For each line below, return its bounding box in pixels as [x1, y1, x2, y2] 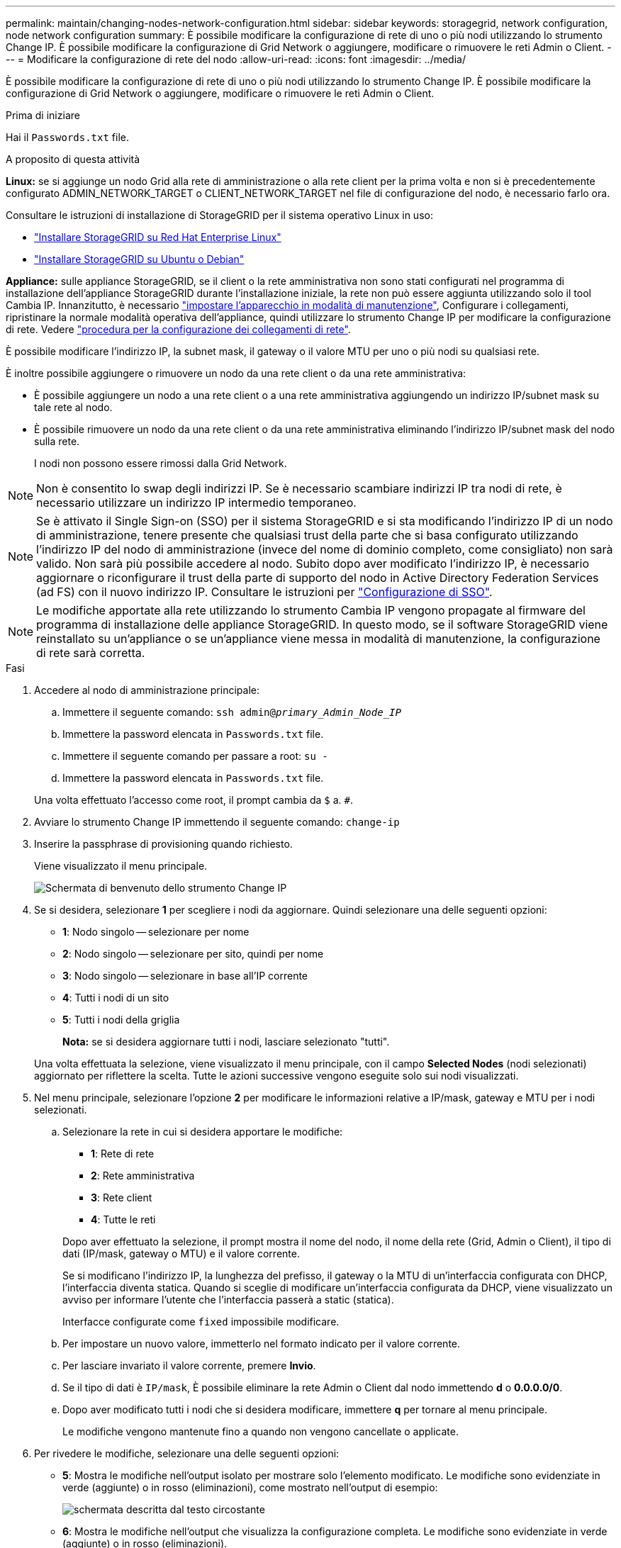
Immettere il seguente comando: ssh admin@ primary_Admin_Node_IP [62, 706, 401, 718]
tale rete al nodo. [34, 401, 113, 413]
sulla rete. [34, 435, 80, 447]
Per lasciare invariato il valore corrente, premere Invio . [62, 1359, 316, 1372]
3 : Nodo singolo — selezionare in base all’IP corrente [62, 970, 308, 982]
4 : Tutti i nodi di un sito [62, 992, 169, 1004]
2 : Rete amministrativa [91, 1170, 195, 1182]
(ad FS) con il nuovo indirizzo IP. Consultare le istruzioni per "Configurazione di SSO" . [36, 585, 493, 599]
